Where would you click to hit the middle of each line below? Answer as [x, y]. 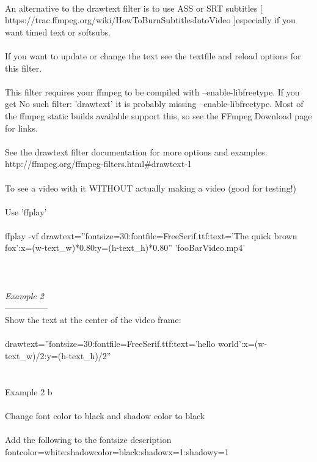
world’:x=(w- [242, 344]
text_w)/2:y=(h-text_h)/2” [58, 355]
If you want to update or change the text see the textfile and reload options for [153, 55]
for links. [21, 128]
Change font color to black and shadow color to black [105, 415]
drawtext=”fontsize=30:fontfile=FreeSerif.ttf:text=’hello [110, 344]
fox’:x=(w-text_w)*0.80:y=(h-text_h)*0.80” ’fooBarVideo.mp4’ [125, 248]
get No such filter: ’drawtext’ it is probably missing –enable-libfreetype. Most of [154, 104]
